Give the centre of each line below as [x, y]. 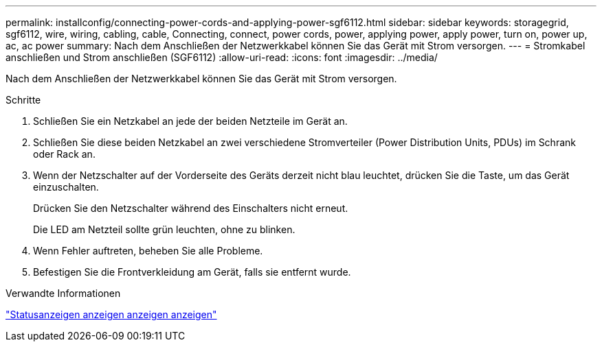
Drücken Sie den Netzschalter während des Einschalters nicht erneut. [191, 208]
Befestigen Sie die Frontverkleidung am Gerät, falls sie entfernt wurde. [192, 272]
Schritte [23, 100]
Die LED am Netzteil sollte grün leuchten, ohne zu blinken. [164, 229]
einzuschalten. [66, 187]
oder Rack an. [64, 154]
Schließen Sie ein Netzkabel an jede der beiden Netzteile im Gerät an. [190, 121]
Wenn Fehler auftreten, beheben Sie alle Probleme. [148, 251]
